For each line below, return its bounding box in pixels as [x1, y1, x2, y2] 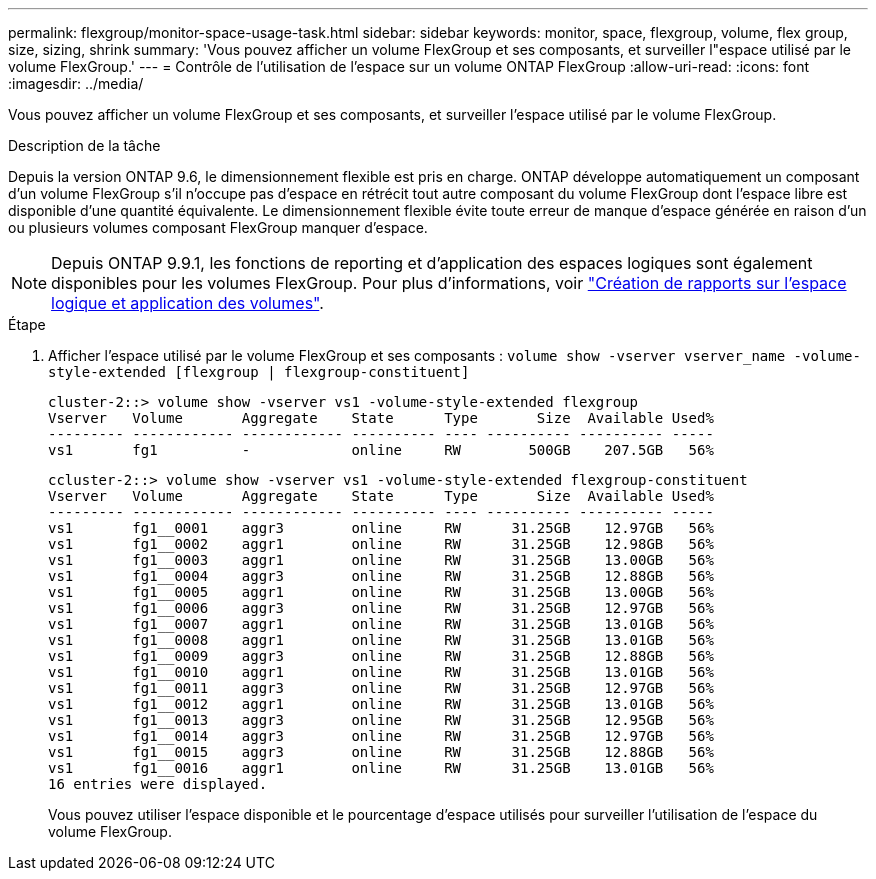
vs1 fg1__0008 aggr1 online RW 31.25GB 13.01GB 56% [48, 632, 714, 648]
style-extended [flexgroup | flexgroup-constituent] [48, 364, 470, 380]
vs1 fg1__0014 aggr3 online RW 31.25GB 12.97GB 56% [48, 728, 714, 744]
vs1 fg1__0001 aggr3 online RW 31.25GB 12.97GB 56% [48, 520, 714, 536]
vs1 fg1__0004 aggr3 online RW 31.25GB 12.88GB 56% [48, 568, 714, 584]
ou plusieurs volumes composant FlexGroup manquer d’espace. [8, 219, 428, 236]
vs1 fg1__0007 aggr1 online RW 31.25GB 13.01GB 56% [48, 616, 714, 632]
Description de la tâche [8, 137, 161, 154]
